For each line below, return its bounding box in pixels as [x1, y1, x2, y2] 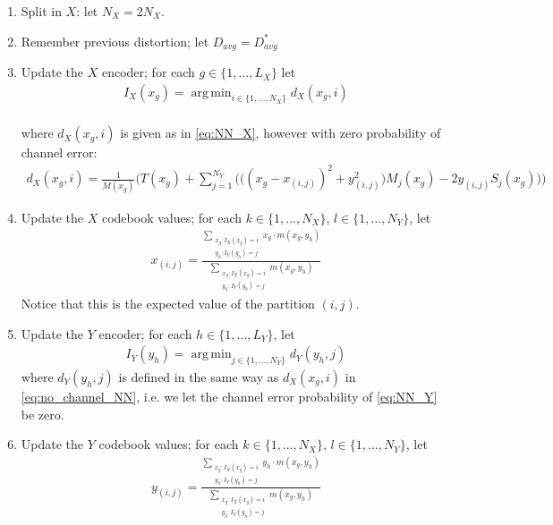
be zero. [21, 404, 64, 423]
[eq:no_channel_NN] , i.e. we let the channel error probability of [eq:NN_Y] [21, 386, 438, 405]
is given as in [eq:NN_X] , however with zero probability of [120, 123, 441, 142]
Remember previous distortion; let [21, 31, 209, 50]
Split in [21, 2, 62, 20]
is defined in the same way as [118, 367, 279, 385]
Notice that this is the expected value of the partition [21, 293, 315, 312]
